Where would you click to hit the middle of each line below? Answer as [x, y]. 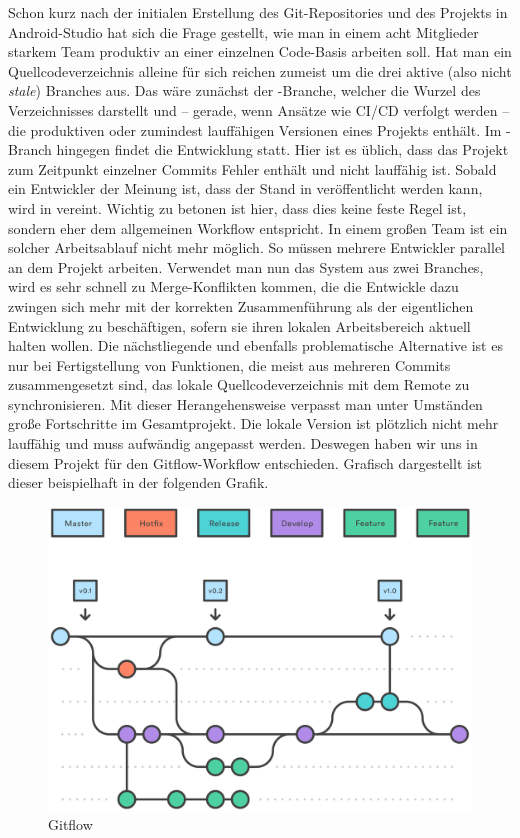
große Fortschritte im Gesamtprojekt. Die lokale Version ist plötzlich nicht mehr [253, 423]
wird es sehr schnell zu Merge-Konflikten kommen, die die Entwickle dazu [233, 286]
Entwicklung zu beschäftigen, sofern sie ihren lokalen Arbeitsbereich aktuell [239, 325]
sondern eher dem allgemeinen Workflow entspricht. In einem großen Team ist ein [258, 227]
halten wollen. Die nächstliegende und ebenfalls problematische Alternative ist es [255, 345]
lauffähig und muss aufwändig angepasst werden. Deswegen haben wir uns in [243, 443]
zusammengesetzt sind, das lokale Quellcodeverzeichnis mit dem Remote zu [239, 384]
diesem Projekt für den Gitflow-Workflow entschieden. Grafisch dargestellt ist [245, 462]
